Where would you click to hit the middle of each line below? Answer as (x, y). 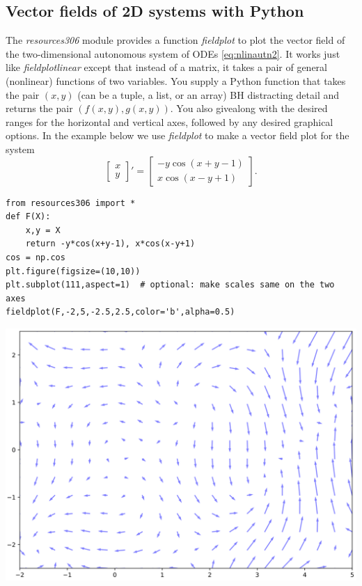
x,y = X (43, 230)
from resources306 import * (71, 203)
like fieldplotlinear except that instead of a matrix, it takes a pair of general (166, 67)
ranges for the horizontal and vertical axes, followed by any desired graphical (170, 121)
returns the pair (39, 108)
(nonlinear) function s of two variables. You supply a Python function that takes (176, 80)
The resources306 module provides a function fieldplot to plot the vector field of (175, 40)
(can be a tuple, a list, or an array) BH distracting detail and (208, 94)
